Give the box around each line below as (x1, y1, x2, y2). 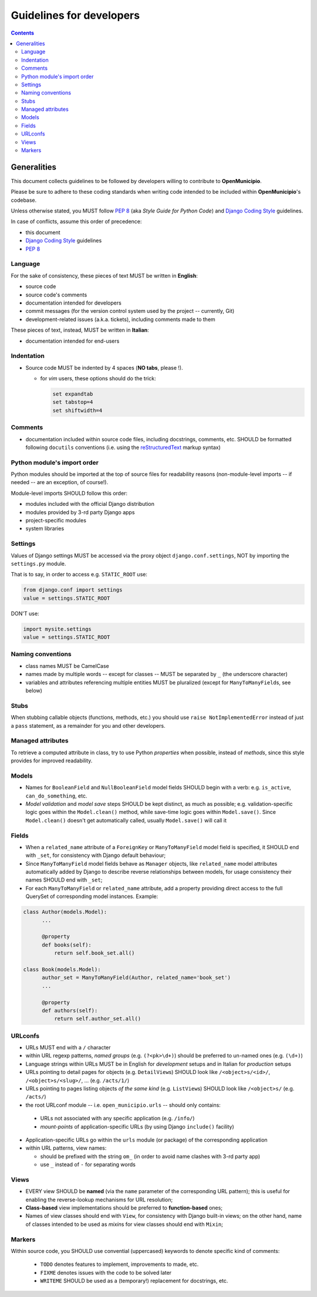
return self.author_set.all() (53, 1015, 141, 1022)
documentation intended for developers (25, 299, 122, 306)
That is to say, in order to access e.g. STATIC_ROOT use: (11, 571, 148, 578)
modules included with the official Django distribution (25, 501, 155, 508)
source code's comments (25, 291, 87, 298)
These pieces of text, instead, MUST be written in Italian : (11, 326, 149, 334)
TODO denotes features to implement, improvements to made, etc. (40, 1261, 199, 1268)
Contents (11, 29, 35, 36)
